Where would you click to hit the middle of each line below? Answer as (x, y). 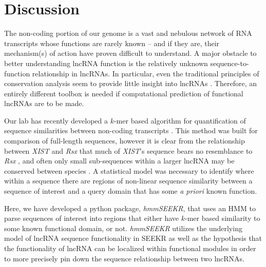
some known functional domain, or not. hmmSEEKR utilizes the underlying (123, 228)
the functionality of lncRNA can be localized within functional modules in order (130, 248)
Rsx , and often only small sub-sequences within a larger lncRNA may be (119, 161)
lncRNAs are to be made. (44, 103)
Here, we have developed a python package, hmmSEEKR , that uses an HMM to (130, 208)
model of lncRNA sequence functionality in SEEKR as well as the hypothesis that (133, 238)
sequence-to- (230, 63)
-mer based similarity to (222, 218)
